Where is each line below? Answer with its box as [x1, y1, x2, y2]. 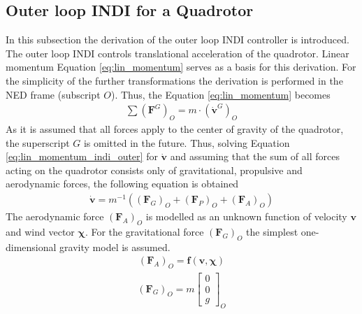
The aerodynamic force [6, 209, 104, 223]
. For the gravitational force [85, 224, 204, 238]
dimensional [6, 239, 57, 254]
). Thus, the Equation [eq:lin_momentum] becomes [110, 87, 331, 101]
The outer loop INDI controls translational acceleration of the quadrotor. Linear [6, 45, 349, 60]
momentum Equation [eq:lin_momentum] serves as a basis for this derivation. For [6, 59, 356, 74]
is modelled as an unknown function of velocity [145, 209, 347, 223]
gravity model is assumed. [59, 239, 171, 254]
